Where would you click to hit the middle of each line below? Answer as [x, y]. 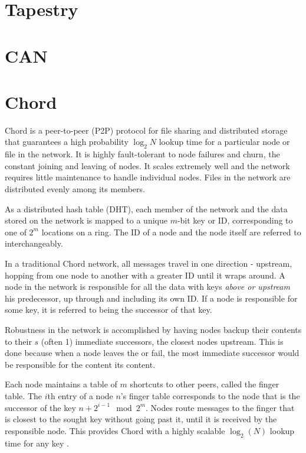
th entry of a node [80, 395]
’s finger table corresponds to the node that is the [210, 395]
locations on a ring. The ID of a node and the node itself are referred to [171, 232]
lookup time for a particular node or [224, 142]
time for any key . [37, 443]
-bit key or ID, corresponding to [235, 220]
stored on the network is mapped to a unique [86, 220]
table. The [23, 395]
